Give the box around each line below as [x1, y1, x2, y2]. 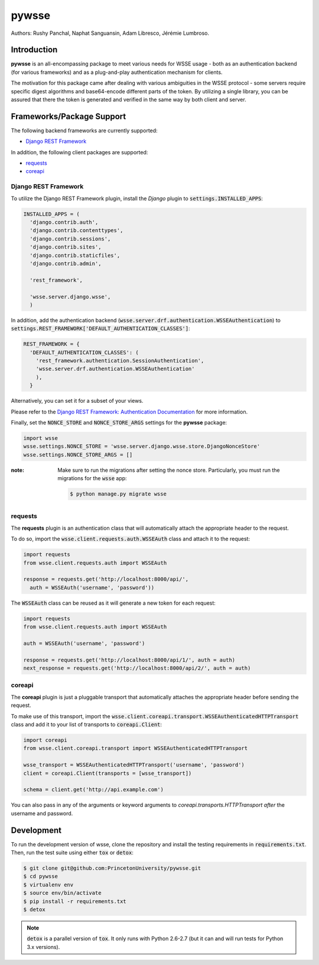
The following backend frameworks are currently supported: [11, 127, 158, 134]
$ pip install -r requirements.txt [23, 898, 126, 905]
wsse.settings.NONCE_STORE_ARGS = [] [23, 451, 133, 458]
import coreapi [23, 736, 67, 744]
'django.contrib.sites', [30, 244, 102, 250]
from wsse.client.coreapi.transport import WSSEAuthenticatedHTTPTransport [23, 745, 248, 752]
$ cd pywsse [23, 873, 58, 880]
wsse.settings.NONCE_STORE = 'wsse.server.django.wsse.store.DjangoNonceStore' [23, 443, 261, 450]
